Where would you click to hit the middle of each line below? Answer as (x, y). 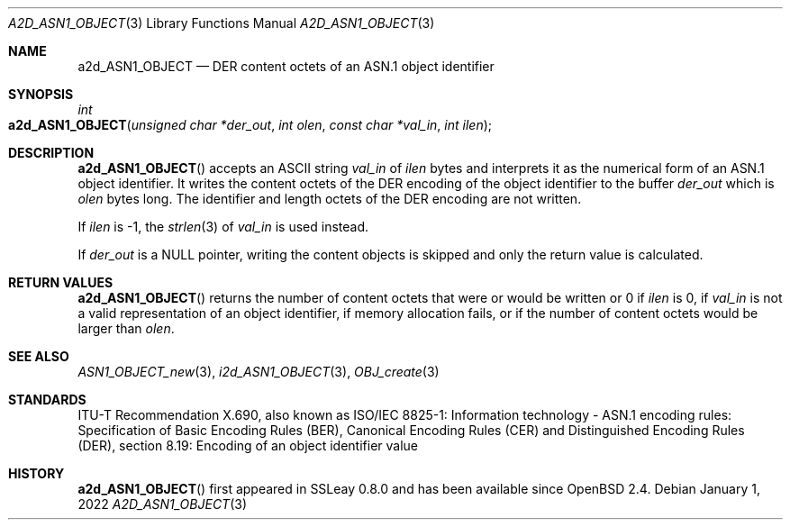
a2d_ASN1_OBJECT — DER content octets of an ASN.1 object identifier (286, 66)
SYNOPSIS (41, 94)
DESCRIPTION (51, 153)
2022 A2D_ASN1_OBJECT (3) (163, 504)
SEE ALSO (39, 356)
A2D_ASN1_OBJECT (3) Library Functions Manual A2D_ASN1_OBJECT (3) (222, 23)
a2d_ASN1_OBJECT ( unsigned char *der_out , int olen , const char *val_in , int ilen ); (250, 125)
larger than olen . (126, 328)
